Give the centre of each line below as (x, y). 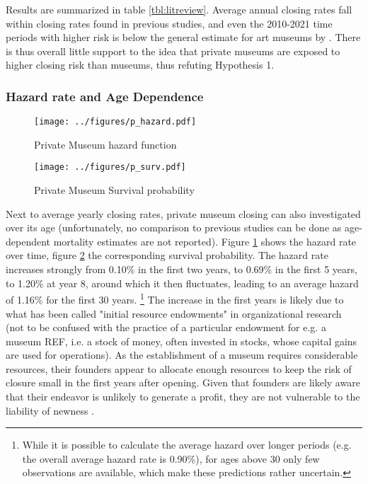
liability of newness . (50, 410)
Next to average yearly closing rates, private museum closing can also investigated (183, 213)
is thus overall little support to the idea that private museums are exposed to (173, 51)
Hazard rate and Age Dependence (105, 96)
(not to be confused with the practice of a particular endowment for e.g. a (166, 327)
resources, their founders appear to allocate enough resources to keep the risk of (179, 368)
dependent (28, 241)
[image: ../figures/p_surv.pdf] (110, 167)
